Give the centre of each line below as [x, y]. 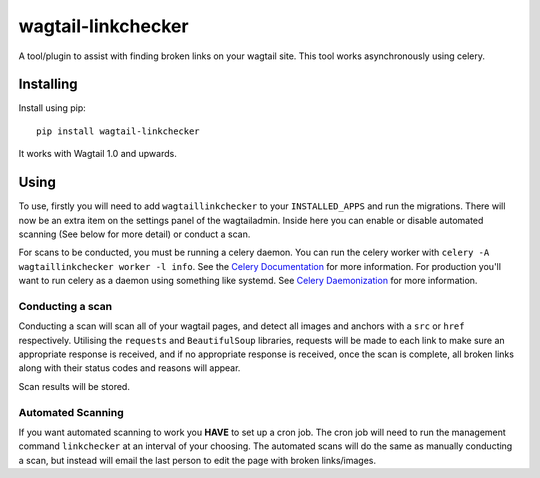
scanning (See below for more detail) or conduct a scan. [134, 234]
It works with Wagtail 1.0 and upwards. [97, 154]
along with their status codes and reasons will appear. [129, 368]
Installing [48, 84]
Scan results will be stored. [74, 386]
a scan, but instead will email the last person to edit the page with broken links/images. [197, 460]
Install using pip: [52, 108]
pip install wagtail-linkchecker [118, 131]
